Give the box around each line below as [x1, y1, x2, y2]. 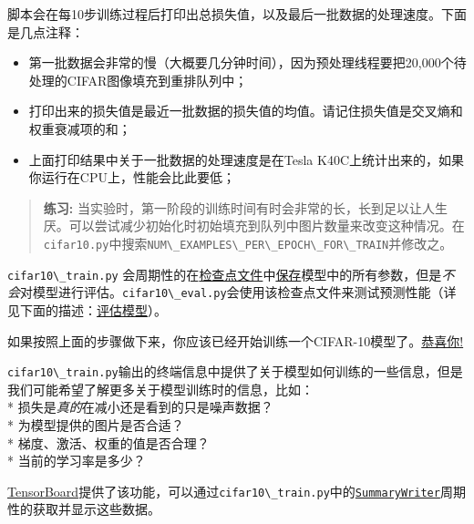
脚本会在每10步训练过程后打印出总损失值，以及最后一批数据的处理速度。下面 [7, 5, 467, 23]
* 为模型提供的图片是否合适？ [7, 415, 184, 434]
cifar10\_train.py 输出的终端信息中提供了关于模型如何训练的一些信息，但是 [7, 362, 463, 381]
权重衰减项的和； [28, 118, 131, 138]
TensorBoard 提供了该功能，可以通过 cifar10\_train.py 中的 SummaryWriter [7, 481, 440, 500]
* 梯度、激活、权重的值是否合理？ [7, 433, 210, 452]
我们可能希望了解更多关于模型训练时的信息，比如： [7, 379, 314, 398]
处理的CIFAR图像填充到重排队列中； [28, 70, 248, 89]
